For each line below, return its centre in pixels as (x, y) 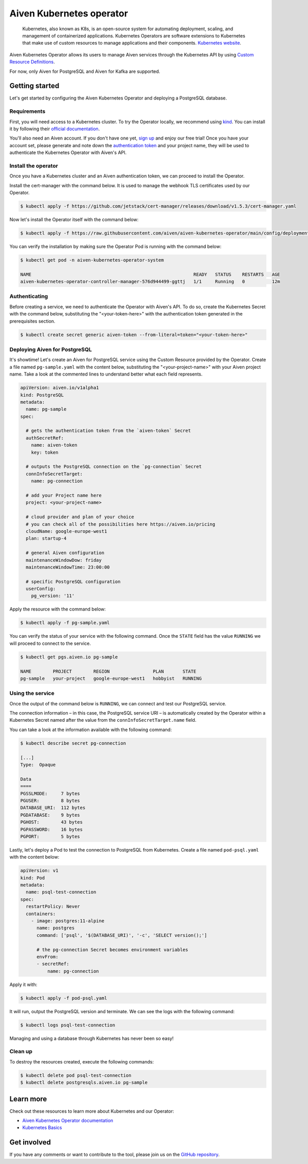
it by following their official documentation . (55, 129)
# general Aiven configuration (65, 553)
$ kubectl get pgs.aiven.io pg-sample (69, 657)
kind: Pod (33, 878)
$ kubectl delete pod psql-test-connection (76, 1075)
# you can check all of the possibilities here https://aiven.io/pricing (121, 524)
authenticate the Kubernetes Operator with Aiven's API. (68, 153)
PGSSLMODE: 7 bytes (50, 793)
